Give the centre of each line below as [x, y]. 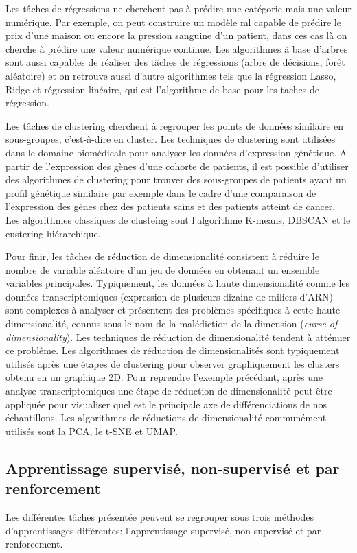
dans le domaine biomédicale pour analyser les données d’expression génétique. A [176, 152]
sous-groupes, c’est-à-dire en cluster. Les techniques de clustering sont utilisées [171, 139]
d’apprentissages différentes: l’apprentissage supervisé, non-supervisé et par [163, 530]
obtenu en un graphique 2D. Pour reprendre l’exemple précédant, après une [164, 377]
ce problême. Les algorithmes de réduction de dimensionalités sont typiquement [173, 350]
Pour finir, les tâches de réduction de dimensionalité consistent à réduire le [162, 256]
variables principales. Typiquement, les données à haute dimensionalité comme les [178, 283]
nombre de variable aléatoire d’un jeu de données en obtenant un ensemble [163, 269]
